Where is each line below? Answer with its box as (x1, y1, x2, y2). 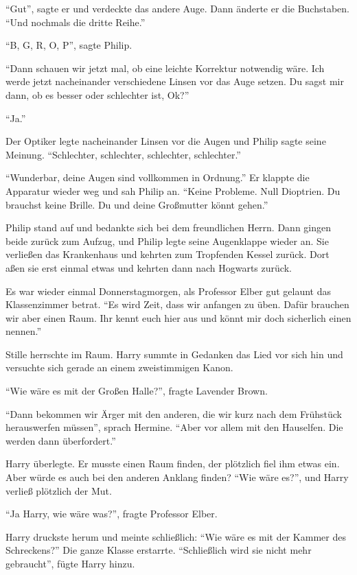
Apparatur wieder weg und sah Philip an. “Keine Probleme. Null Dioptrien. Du (5, 183, 341, 198)
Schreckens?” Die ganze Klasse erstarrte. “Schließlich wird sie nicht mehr (5, 543, 312, 557)
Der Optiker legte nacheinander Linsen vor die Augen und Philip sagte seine (5, 134, 326, 148)
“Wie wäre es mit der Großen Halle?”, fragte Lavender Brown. (5, 384, 268, 398)
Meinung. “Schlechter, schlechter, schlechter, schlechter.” (5, 147, 241, 161)
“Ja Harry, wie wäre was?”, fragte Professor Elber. (5, 506, 218, 521)
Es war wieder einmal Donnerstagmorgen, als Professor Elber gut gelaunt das (5, 283, 332, 298)
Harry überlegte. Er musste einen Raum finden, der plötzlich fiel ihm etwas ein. (5, 456, 340, 471)
